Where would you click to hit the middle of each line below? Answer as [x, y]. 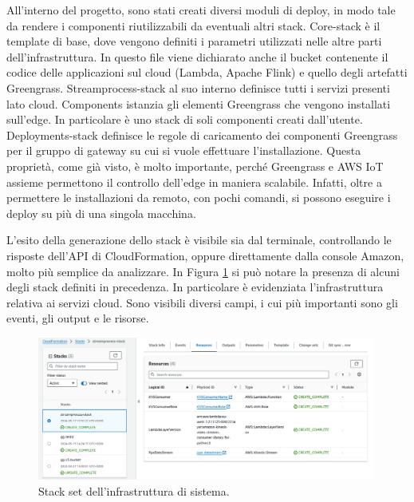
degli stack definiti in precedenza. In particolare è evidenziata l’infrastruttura [195, 287]
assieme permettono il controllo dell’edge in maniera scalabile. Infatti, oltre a [194, 182]
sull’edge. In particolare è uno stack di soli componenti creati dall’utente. [185, 119]
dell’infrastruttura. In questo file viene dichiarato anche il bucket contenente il [197, 56]
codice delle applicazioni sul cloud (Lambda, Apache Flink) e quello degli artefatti [207, 72]
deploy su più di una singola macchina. [101, 213]
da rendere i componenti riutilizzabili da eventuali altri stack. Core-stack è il [193, 25]
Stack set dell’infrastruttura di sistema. [134, 490]
